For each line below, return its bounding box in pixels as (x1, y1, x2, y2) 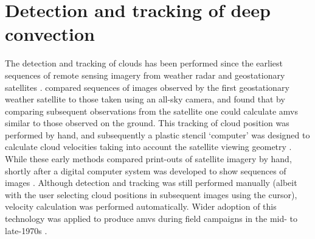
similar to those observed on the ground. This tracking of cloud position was (5, 116, 289, 129)
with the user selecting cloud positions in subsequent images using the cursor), (5, 188, 297, 201)
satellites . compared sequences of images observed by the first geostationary (5, 80, 289, 93)
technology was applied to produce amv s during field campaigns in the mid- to (5, 212, 297, 225)
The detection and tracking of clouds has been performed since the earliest (5, 57, 283, 70)
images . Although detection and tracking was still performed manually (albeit (5, 176, 297, 189)
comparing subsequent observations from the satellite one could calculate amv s (5, 104, 299, 117)
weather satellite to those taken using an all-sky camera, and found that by (5, 93, 285, 105)
